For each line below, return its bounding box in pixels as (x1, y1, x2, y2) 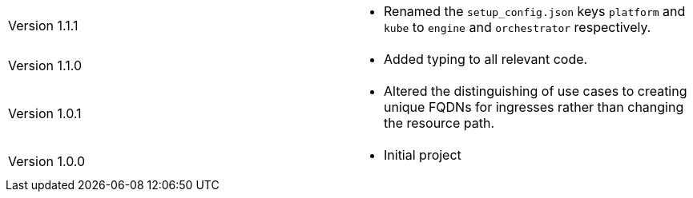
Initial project (384, 147, 461, 163)
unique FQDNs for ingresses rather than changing (384, 99, 684, 115)
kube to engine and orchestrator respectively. (384, 19, 651, 35)
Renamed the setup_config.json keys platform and (384, 3, 686, 19)
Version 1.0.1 (8, 105, 82, 121)
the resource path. (384, 115, 495, 131)
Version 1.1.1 (8, 18, 79, 34)
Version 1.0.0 (8, 153, 86, 169)
